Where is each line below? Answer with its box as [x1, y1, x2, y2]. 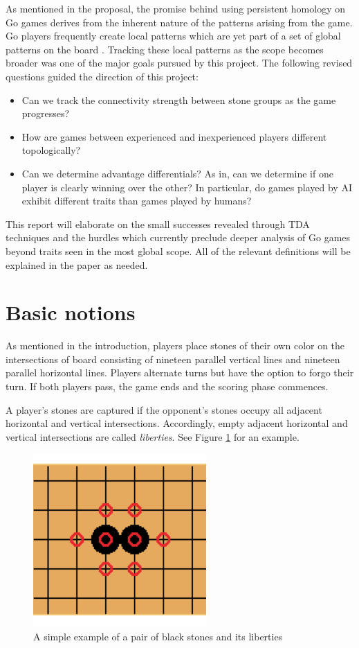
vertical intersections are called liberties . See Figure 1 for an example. [6, 429, 300, 444]
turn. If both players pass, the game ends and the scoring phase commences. [6, 379, 329, 393]
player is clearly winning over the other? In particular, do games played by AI [21, 179, 352, 194]
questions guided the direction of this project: [6, 69, 199, 83]
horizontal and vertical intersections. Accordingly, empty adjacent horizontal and [6, 416, 348, 430]
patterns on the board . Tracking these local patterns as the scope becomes [6, 42, 324, 56]
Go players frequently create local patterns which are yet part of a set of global [6, 28, 341, 43]
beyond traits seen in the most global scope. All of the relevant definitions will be [6, 243, 351, 258]
